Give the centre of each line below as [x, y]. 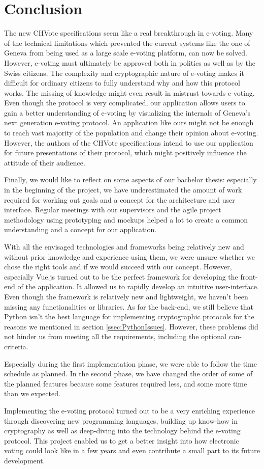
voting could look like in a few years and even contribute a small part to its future [132, 450]
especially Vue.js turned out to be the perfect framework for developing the [121, 276]
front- [249, 276]
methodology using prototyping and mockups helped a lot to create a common [126, 219]
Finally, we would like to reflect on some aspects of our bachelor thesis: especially [130, 180]
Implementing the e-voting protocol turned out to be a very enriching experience [130, 410]
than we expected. [32, 393]
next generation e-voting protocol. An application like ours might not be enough [129, 122]
